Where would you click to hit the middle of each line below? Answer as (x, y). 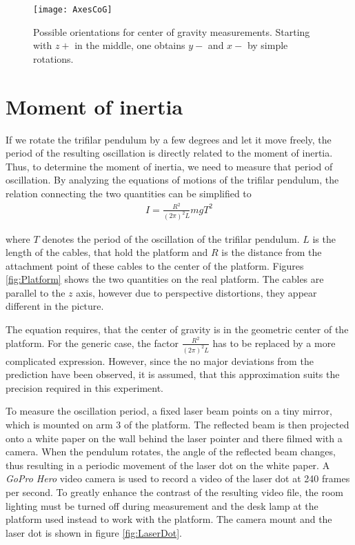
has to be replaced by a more (274, 343)
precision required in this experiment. (84, 387)
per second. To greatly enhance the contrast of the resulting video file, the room (175, 492)
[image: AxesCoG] (73, 10)
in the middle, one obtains (130, 45)
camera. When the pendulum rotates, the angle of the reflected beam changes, (171, 452)
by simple (267, 45)
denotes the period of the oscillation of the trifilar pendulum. (171, 238)
